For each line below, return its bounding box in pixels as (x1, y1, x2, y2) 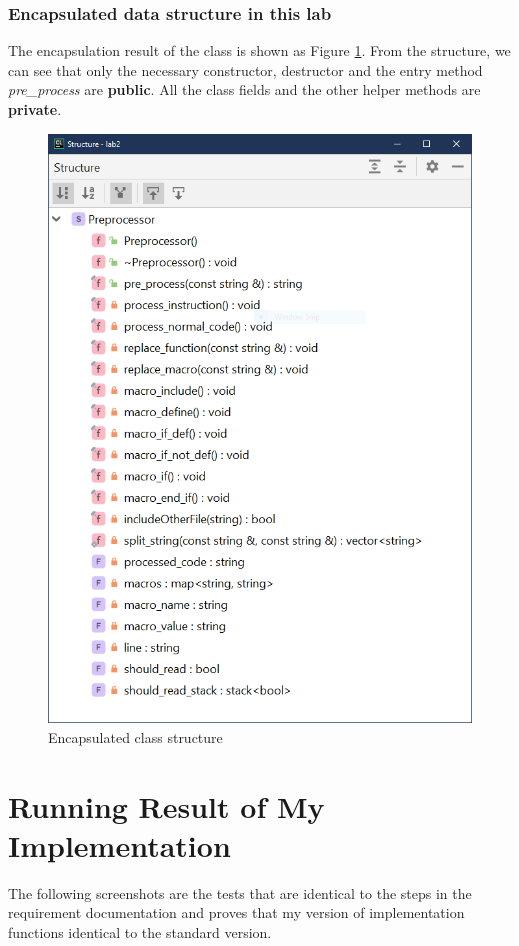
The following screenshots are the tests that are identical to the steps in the (8, 882, 472, 903)
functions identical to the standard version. (8, 921, 272, 942)
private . (8, 99, 62, 119)
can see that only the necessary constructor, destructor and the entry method (8, 59, 483, 80)
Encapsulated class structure (48, 726, 223, 747)
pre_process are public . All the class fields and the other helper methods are (8, 79, 481, 100)
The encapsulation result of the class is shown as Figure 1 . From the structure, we (8, 40, 511, 61)
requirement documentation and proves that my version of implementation (8, 902, 465, 923)
